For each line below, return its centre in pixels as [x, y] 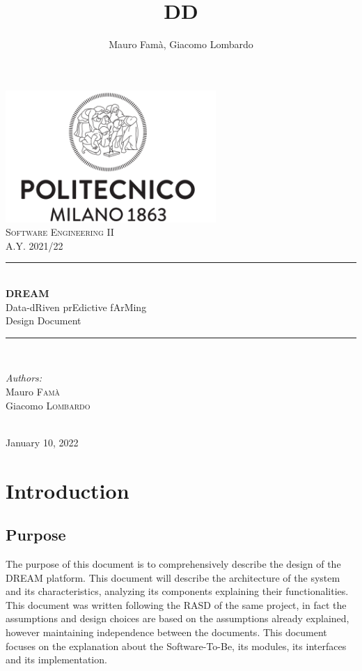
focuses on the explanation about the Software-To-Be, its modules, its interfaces [176, 646]
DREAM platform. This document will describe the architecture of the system [173, 577]
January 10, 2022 [42, 442]
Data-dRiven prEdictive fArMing [76, 307]
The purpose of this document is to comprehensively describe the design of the [173, 563]
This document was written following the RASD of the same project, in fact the [176, 604]
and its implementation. [56, 659]
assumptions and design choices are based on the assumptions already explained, [178, 618]
